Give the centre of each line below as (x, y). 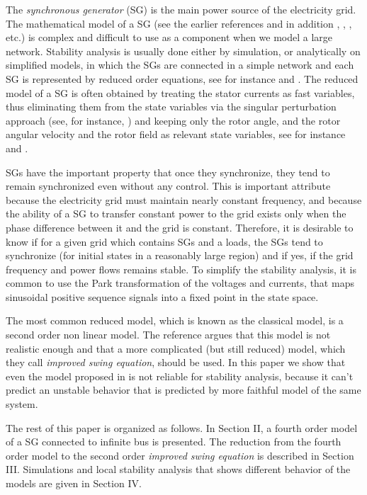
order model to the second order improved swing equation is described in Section (180, 455)
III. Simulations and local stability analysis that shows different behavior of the (178, 469)
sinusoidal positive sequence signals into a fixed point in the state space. (162, 296)
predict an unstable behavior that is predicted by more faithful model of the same (183, 390)
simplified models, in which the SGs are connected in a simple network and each (180, 65)
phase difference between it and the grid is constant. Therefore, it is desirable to (180, 227)
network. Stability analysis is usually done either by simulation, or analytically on (183, 51)
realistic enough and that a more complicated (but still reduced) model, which (176, 348)
